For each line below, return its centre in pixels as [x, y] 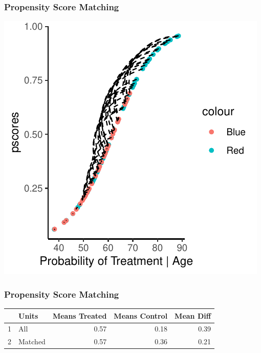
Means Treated [80, 315]
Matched [32, 341]
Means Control [141, 315]
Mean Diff [193, 315]
